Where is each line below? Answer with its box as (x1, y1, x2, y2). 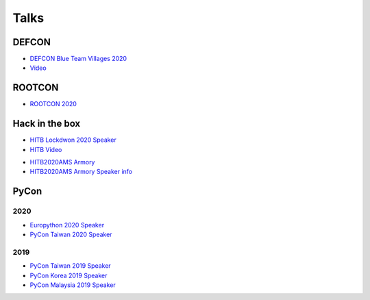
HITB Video (29, 145, 62, 153)
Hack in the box (12, 118, 81, 129)
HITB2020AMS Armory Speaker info (29, 168, 133, 176)
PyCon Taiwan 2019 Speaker (29, 262, 111, 270)
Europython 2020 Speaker (29, 221, 105, 229)
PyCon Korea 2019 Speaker (29, 271, 108, 279)
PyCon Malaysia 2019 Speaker (29, 281, 116, 289)
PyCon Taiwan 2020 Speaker (29, 230, 112, 238)
